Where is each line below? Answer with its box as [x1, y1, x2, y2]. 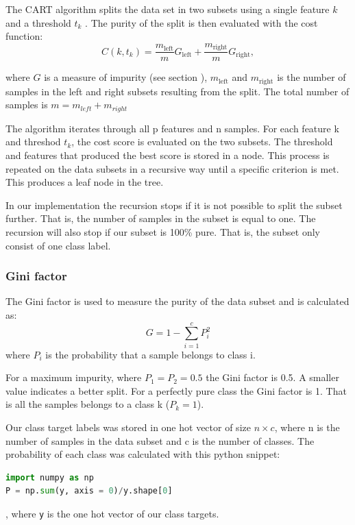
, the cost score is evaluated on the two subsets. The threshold [71, 134, 333, 149]
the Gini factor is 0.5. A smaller [206, 370, 339, 384]
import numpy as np [5, 472, 94, 483]
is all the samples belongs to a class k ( [5, 397, 170, 411]
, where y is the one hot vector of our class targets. [5, 506, 219, 520]
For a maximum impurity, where [5, 370, 142, 384]
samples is [5, 97, 48, 112]
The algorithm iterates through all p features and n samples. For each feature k [5, 121, 339, 135]
